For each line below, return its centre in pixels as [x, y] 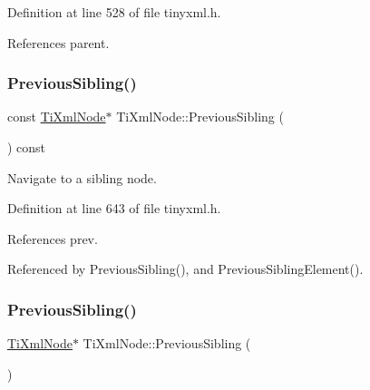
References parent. [58, 42]
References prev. [53, 238]
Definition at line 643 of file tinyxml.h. [114, 208]
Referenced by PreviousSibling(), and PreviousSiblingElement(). [185, 269]
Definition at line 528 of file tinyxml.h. [114, 12]
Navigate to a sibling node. [82, 177]
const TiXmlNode [57, 117]
